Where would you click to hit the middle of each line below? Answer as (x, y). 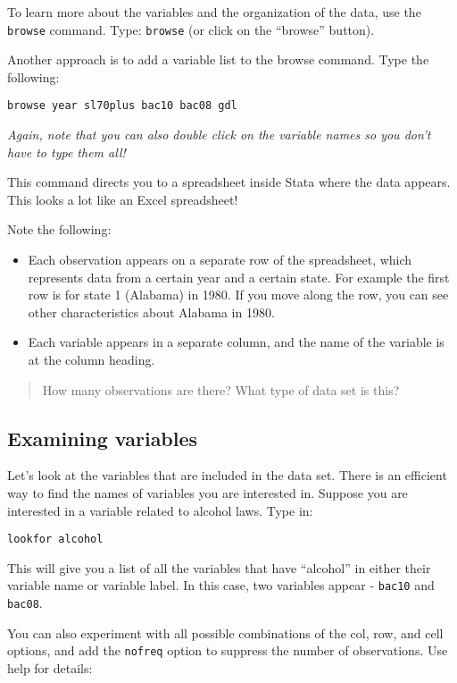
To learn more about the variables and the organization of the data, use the (214, 12)
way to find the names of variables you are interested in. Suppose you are (208, 493)
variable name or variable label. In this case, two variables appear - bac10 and (221, 585)
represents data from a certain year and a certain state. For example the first (239, 277)
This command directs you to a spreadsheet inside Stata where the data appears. (229, 182)
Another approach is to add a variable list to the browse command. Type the (218, 59)
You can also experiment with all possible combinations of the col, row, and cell (225, 632)
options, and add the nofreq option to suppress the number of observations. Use (228, 650)
